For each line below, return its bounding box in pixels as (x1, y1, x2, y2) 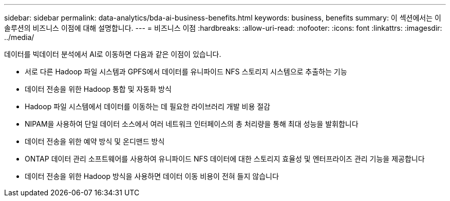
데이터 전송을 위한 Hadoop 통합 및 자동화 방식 (25, 85, 172, 93)
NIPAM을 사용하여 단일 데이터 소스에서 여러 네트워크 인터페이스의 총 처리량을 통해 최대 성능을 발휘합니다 (25, 119, 359, 128)
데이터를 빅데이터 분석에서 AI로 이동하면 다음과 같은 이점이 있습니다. (4, 50, 221, 58)
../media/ (4, 33, 34, 42)
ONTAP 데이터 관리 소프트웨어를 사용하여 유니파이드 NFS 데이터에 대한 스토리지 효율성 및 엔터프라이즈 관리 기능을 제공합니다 (25, 154, 425, 163)
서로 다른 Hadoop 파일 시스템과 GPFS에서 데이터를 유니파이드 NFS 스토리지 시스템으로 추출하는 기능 (25, 67, 347, 76)
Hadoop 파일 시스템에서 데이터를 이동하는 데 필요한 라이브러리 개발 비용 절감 (25, 102, 270, 111)
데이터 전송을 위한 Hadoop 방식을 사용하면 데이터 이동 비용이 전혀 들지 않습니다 (25, 172, 279, 180)
